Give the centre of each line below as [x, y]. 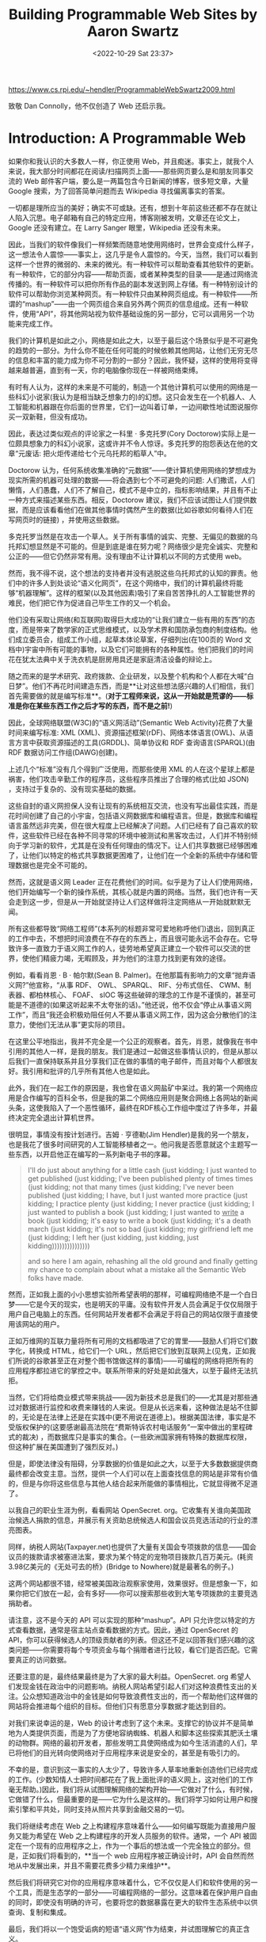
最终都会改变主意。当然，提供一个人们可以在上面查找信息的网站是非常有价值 [133, 1473]
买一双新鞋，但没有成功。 [50, 417]
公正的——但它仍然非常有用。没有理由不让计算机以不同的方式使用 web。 [127, 556]
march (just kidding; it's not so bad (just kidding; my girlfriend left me [140, 1228]
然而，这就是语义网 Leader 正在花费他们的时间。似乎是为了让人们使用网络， [133, 882]
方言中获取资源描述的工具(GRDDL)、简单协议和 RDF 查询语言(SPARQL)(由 [135, 742]
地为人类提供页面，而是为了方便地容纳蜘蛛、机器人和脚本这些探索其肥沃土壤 [133, 1733]
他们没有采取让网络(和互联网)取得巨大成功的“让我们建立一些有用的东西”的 [128, 619]
